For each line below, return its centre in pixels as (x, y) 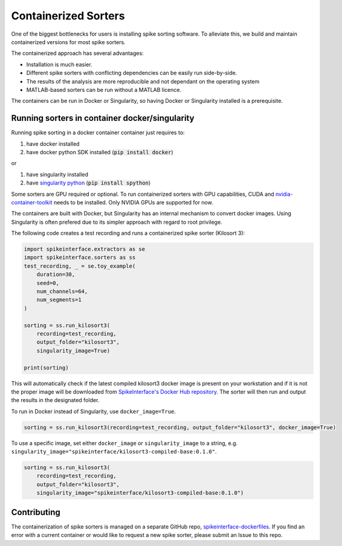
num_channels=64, (62, 291)
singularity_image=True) (73, 350)
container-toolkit (32, 202)
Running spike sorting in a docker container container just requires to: (98, 132)
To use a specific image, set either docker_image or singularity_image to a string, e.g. (124, 443)
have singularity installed (57, 174)
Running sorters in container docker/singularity (103, 118)
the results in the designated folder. (55, 400)
